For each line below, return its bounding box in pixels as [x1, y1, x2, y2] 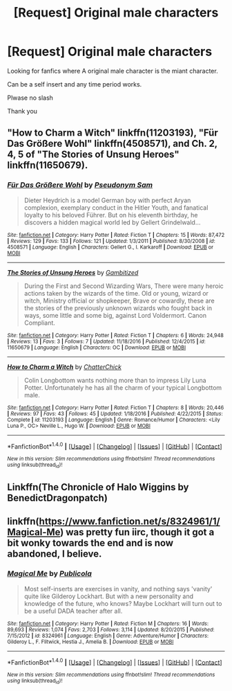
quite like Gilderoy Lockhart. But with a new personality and [23, 592, 193, 600]
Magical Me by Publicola [7, 569, 92, 579]
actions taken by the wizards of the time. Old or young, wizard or [23, 289, 209, 297]
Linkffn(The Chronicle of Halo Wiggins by [7, 481, 189, 493]
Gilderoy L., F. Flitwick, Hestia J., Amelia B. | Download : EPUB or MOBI [7, 638, 174, 645]
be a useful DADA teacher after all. [23, 607, 123, 615]
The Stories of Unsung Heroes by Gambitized [7, 268, 139, 276]
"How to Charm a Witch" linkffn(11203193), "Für [7, 127, 219, 139]
